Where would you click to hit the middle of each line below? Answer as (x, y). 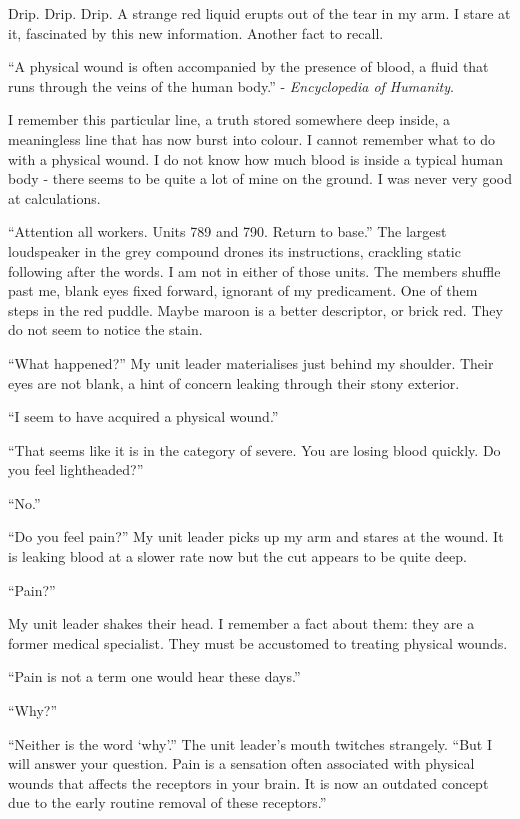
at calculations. (54, 197)
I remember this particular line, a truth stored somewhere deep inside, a (229, 119)
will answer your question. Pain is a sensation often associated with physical (241, 763)
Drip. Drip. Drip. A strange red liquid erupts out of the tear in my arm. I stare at (259, 13)
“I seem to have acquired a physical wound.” (143, 416)
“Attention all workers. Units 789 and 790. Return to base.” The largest (227, 231)
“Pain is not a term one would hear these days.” (154, 676)
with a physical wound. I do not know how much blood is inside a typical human (255, 158)
